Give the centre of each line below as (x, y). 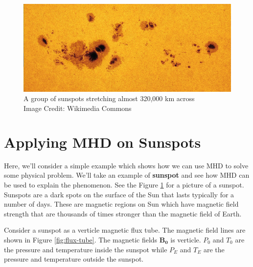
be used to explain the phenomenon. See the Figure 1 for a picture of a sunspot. (124, 184)
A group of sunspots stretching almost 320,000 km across (109, 98)
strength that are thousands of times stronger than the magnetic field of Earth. (123, 213)
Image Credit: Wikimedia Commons (78, 108)
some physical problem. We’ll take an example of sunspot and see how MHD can (127, 175)
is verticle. (186, 239)
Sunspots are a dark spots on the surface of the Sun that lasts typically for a (119, 194)
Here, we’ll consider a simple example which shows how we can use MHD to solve (126, 165)
